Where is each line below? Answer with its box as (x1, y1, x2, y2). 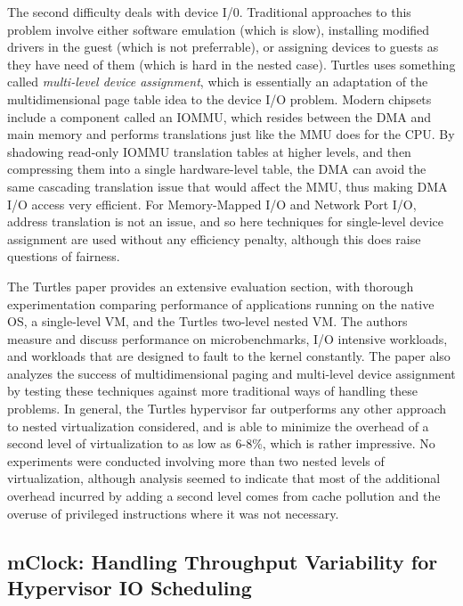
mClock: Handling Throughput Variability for (7, 547, 438, 575)
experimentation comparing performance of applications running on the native (7, 294, 435, 313)
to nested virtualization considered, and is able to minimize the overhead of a (7, 416, 429, 435)
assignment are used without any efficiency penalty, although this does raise (7, 229, 421, 248)
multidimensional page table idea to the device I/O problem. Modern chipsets (7, 89, 432, 108)
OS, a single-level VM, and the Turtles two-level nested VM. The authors (7, 312, 408, 331)
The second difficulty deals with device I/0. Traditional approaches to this (7, 3, 411, 20)
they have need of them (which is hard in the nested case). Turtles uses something (7, 54, 456, 73)
